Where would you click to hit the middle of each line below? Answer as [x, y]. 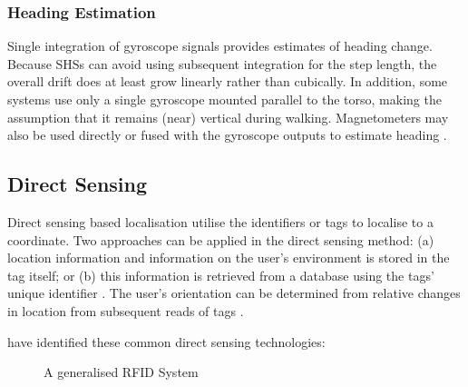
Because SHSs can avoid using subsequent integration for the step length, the [222, 63]
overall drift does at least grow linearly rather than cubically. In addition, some [228, 81]
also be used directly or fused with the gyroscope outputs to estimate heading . [227, 135]
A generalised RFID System [121, 372]
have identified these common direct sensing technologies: [166, 341]
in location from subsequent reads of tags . [126, 310]
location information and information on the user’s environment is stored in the [229, 258]
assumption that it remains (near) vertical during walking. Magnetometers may [228, 117]
